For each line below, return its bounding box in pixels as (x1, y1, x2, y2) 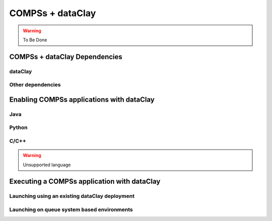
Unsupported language (23, 162, 71, 168)
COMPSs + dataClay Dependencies (9, 52, 123, 61)
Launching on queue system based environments (9, 206, 133, 213)
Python (9, 124, 28, 131)
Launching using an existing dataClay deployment (9, 193, 134, 200)
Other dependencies (9, 81, 61, 88)
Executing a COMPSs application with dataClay (9, 177, 161, 186)
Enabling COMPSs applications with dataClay (9, 95, 155, 104)
